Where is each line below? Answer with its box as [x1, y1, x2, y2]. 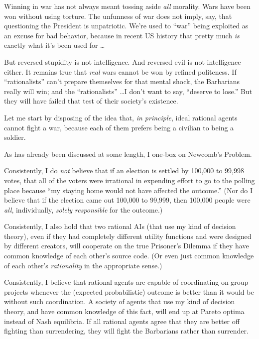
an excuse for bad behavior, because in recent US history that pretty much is [4, 30, 240, 40]
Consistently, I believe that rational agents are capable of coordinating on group [4, 277, 249, 287]
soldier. [4, 132, 26, 142]
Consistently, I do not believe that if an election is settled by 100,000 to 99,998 [4, 165, 244, 176]
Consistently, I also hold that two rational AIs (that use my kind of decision [4, 221, 236, 231]
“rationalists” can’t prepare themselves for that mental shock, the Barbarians [4, 76, 240, 87]
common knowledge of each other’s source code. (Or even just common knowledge [4, 250, 254, 261]
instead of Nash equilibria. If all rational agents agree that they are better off [4, 316, 240, 326]
